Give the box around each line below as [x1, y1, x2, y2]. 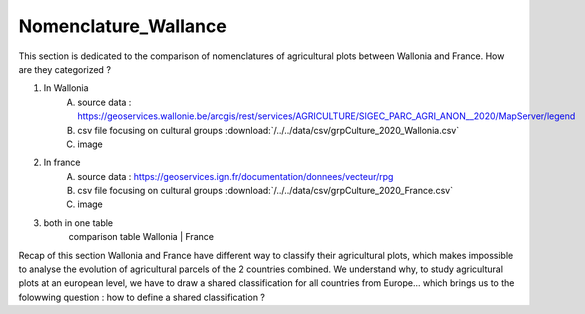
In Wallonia [43, 82, 89, 94]
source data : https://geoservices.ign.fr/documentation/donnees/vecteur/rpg [77, 170, 394, 182]
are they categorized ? [18, 63, 112, 75]
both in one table [43, 216, 114, 229]
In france [43, 156, 81, 169]
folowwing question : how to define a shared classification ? [18, 291, 265, 303]
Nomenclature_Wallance [18, 15, 227, 37]
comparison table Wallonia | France [68, 231, 215, 243]
